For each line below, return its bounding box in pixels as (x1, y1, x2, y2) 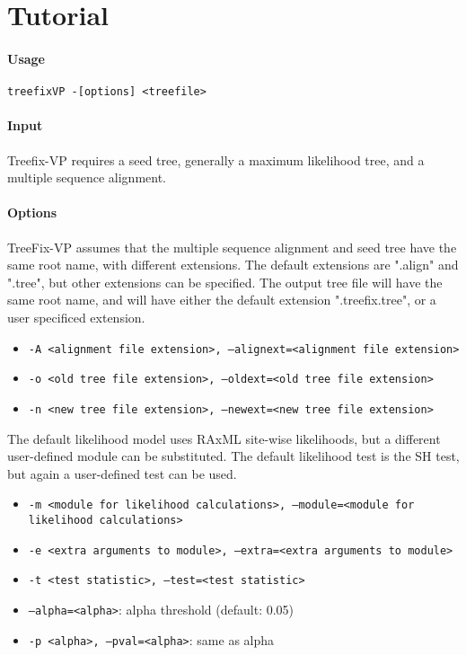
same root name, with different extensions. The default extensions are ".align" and (7, 255, 459, 274)
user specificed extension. (7, 307, 145, 326)
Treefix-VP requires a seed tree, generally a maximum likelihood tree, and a (7, 150, 425, 169)
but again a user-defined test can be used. (7, 464, 237, 482)
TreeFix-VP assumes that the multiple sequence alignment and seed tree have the (7, 237, 457, 256)
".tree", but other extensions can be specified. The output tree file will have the (7, 272, 443, 291)
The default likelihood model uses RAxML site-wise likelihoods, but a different (7, 429, 441, 447)
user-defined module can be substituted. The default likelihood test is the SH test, (7, 447, 460, 465)
